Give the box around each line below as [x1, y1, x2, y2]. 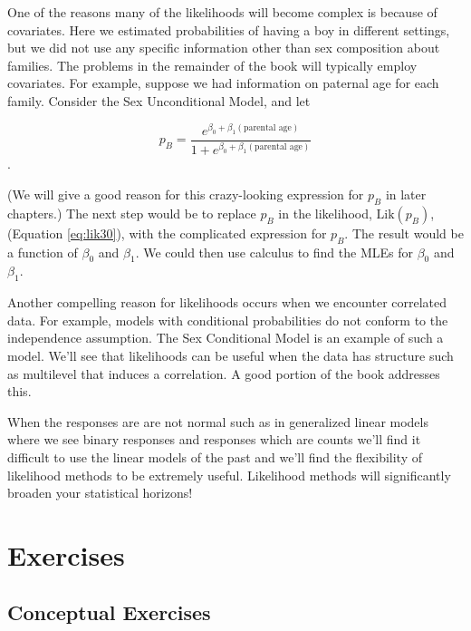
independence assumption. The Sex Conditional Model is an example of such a [7, 328, 444, 347]
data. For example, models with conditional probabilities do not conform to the [7, 310, 448, 329]
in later [385, 184, 427, 203]
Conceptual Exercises [7, 598, 211, 626]
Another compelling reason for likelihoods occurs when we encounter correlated [7, 293, 447, 312]
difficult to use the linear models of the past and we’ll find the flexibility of [7, 447, 423, 466]
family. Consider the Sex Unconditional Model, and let [7, 91, 311, 110]
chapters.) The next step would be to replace [7, 203, 256, 222]
